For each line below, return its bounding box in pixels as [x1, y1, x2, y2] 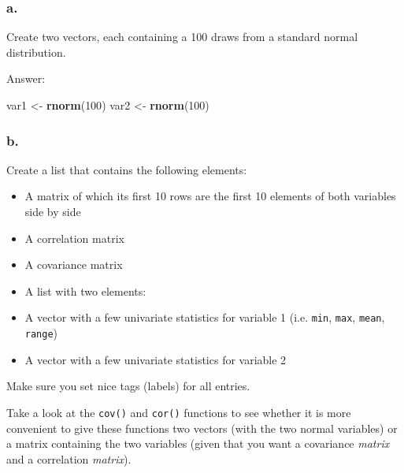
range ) [24, 325, 58, 341]
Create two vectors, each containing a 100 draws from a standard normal [6, 28, 358, 45]
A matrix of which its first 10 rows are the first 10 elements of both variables [24, 188, 396, 204]
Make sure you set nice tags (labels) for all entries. [6, 378, 250, 394]
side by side [24, 203, 81, 219]
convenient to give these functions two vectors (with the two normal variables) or [6, 419, 398, 436]
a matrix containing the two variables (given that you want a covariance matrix [6, 435, 390, 452]
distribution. [6, 43, 66, 60]
